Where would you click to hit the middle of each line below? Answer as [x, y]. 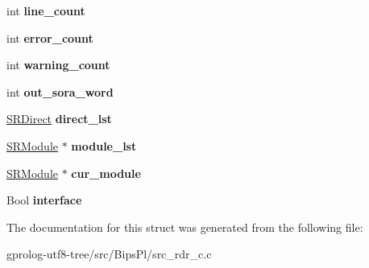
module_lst [104, 145]
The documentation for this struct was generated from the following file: [185, 227]
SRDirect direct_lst [59, 119]
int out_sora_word [60, 91]
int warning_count [58, 65]
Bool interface [44, 200]
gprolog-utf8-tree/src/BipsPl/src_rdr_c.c [109, 254]
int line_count [46, 10]
